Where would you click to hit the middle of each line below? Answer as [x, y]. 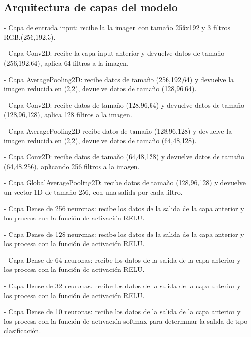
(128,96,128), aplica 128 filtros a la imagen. [68, 114]
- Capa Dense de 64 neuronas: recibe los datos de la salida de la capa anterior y [122, 260]
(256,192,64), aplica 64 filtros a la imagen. [66, 62]
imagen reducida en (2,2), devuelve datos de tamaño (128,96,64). [100, 89]
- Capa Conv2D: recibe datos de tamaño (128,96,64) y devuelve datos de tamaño [124, 105]
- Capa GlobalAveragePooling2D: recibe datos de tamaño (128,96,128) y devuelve [125, 182]
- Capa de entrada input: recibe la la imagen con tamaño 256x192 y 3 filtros [117, 27]
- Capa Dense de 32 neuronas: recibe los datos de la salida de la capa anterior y [122, 286]
